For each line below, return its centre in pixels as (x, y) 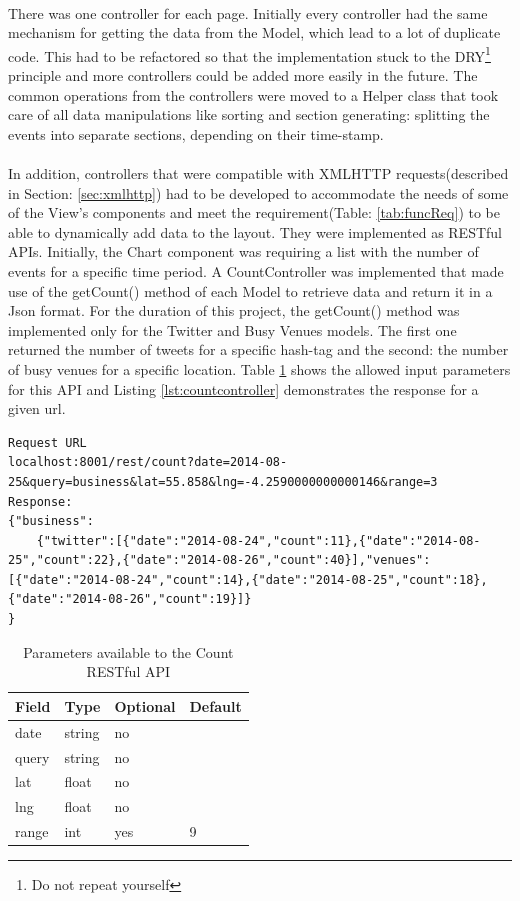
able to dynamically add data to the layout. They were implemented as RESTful (255, 231)
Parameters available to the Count (128, 651)
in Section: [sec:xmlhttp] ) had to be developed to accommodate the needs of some (258, 192)
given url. (37, 408)
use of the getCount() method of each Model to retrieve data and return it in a (250, 290)
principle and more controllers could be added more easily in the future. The (243, 75)
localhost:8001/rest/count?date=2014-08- (148, 462)
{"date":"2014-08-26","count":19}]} (130, 599)
